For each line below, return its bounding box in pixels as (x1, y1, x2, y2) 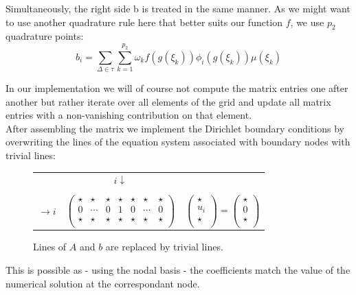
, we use (290, 14, 324, 29)
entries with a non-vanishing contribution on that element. (5, 108, 252, 122)
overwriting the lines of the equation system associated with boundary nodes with (5, 134, 351, 149)
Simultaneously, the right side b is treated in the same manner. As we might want (5, 1, 351, 15)
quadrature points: (5, 29, 84, 43)
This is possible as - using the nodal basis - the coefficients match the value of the (5, 262, 351, 276)
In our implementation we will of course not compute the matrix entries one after (5, 81, 348, 95)
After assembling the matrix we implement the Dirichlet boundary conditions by (5, 121, 344, 135)
